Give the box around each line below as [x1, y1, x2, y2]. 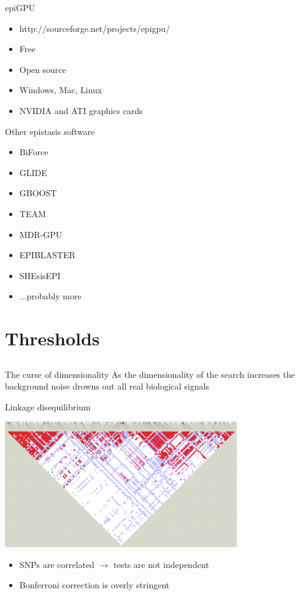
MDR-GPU [19, 228, 63, 240]
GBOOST [19, 186, 57, 199]
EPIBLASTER [19, 248, 75, 261]
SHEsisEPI [19, 269, 61, 282]
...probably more [19, 290, 82, 302]
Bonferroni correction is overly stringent [19, 578, 170, 591]
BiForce [19, 145, 48, 158]
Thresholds [5, 326, 100, 351]
